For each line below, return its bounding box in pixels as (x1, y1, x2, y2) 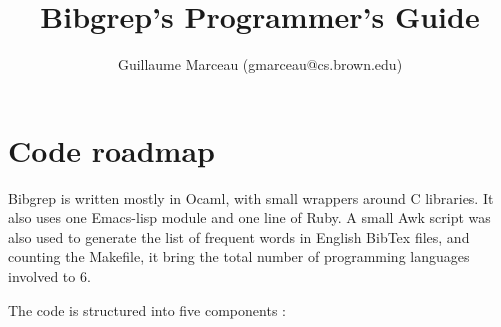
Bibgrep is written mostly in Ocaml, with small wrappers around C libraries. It (8, 187, 494, 208)
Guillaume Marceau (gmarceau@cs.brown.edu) (117, 54, 403, 75)
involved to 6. (8, 266, 91, 287)
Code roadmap (8, 129, 215, 170)
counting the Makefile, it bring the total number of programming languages (8, 246, 470, 267)
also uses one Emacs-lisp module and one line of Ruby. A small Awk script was (8, 207, 491, 228)
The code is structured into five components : (8, 299, 286, 320)
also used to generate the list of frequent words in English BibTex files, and (8, 226, 470, 247)
